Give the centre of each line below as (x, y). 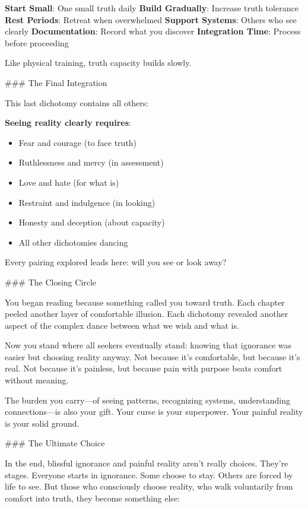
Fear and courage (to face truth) (78, 142)
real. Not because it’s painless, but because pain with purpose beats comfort (144, 368)
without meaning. (37, 380)
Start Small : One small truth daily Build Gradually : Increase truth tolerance (152, 8)
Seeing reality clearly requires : (68, 123)
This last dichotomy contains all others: (77, 102)
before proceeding (37, 42)
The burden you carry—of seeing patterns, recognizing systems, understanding (147, 400)
